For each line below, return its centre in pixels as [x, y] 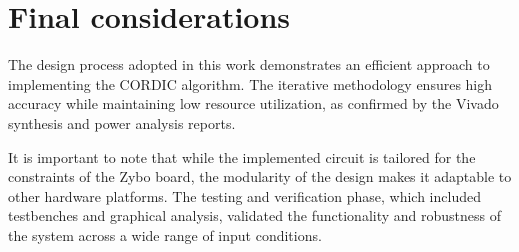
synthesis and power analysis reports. [122, 122]
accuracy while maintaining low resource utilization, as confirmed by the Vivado [253, 103]
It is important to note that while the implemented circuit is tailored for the [242, 156]
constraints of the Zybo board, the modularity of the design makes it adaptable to [260, 176]
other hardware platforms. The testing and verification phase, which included [244, 195]
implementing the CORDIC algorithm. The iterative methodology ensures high [250, 83]
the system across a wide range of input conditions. [165, 234]
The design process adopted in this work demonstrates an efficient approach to [249, 64]
